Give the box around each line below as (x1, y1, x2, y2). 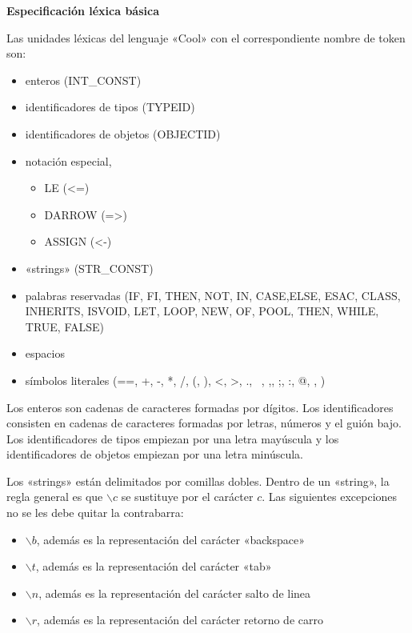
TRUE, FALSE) (25, 318, 105, 335)
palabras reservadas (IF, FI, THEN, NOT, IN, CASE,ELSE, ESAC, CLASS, (25, 286, 401, 303)
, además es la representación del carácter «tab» (35, 558, 272, 575)
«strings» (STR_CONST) (25, 259, 154, 276)
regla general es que (6, 488, 103, 505)
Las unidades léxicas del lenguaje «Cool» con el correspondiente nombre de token (6, 29, 406, 46)
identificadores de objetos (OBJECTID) (25, 125, 221, 142)
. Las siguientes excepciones (262, 488, 398, 505)
